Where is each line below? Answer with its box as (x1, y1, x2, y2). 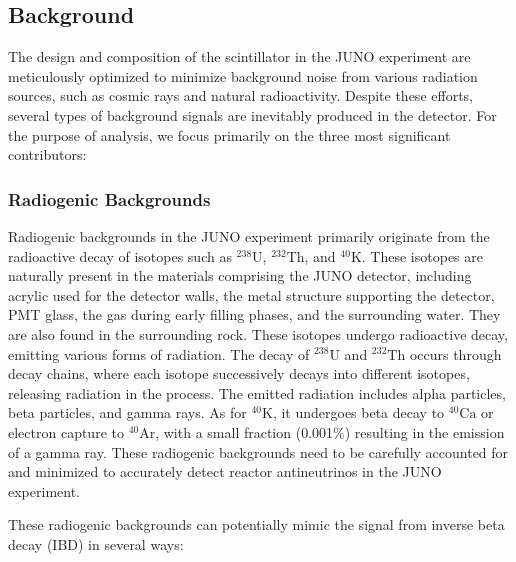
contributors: (8, 144, 87, 165)
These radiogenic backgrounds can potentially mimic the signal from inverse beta (8, 514, 505, 535)
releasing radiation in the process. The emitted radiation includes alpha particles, (8, 382, 506, 403)
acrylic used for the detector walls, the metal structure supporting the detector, (8, 284, 495, 305)
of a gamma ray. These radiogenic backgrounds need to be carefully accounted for (8, 441, 509, 462)
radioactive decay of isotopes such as (8, 245, 232, 266)
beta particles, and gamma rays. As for (8, 402, 247, 423)
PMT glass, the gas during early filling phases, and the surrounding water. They (8, 304, 501, 325)
